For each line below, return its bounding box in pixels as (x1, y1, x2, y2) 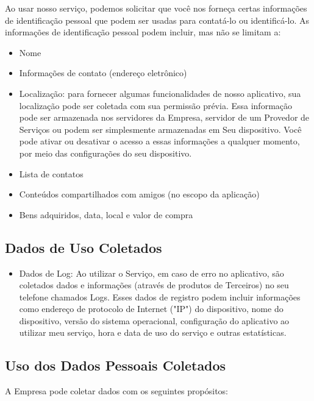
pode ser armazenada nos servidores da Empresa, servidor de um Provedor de (19, 111, 310, 124)
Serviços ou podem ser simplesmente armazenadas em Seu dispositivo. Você (19, 122, 302, 135)
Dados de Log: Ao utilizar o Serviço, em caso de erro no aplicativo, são (19, 266, 284, 279)
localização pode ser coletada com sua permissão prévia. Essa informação (19, 99, 293, 112)
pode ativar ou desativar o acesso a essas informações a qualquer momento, (19, 135, 300, 147)
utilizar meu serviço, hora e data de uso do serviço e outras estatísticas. (19, 326, 287, 339)
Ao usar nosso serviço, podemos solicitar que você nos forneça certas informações (5, 2, 307, 14)
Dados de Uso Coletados (5, 238, 162, 257)
